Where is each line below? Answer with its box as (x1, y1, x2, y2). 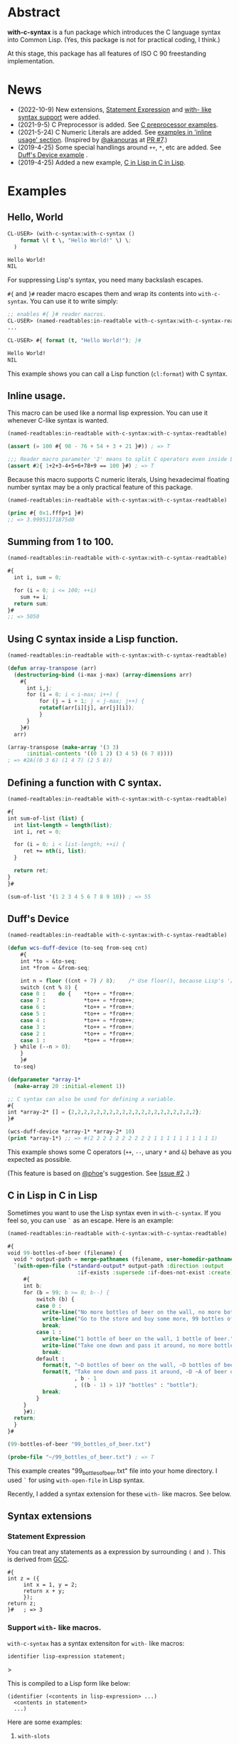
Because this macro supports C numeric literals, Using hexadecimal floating (7, 475, 230, 484)
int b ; (23, 1282, 43, 1289)
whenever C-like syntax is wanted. (7, 416, 109, 425)
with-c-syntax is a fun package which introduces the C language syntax (7, 28, 221, 36)
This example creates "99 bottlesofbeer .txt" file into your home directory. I (7, 1466, 218, 1476)
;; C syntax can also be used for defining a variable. (7, 1095, 176, 1103)
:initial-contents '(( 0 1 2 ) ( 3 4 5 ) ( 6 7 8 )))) (26, 750, 174, 758)
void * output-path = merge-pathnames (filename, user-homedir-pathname (14, 1256, 234, 1263)
